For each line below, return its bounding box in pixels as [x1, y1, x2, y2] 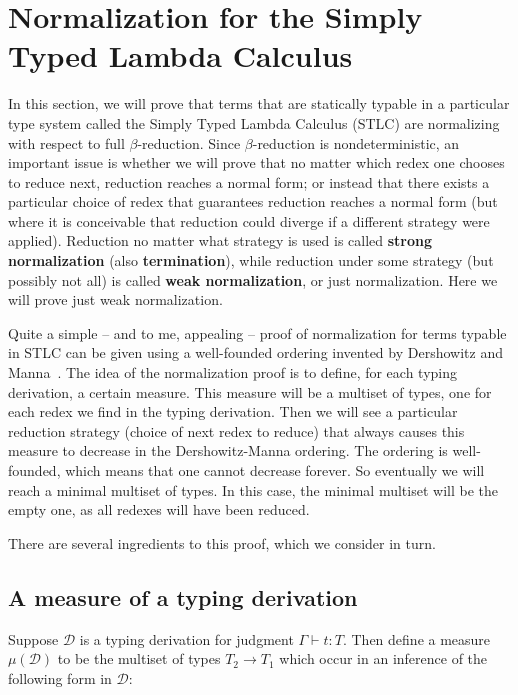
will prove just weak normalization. [8, 289, 223, 310]
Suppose [8, 628, 59, 649]
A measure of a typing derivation [8, 581, 358, 612]
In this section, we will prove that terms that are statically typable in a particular [8, 93, 510, 114]
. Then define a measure [342, 628, 491, 649]
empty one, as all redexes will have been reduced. [8, 499, 310, 520]
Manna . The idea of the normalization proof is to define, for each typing [8, 362, 458, 383]
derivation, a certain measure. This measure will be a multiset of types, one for [8, 381, 492, 402]
